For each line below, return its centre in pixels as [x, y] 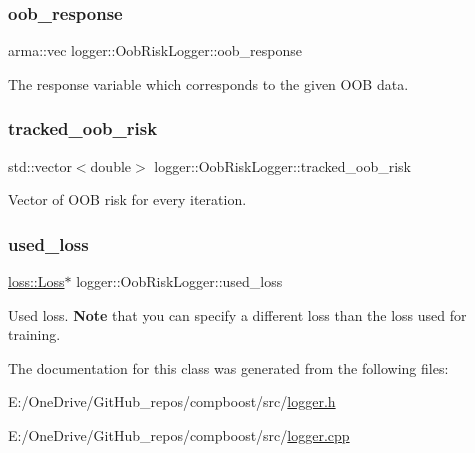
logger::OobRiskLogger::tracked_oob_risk [282, 165]
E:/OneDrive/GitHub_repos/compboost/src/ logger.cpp [179, 435]
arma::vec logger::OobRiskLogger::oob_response [155, 50]
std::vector [40, 165]
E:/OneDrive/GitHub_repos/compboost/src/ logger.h [172, 401]
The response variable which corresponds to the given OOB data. [208, 83]
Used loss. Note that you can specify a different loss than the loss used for [237, 314]
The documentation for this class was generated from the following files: [228, 367]
